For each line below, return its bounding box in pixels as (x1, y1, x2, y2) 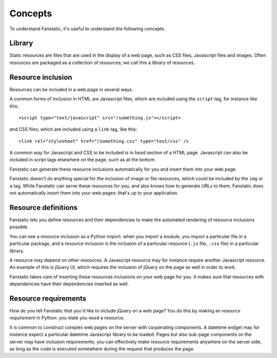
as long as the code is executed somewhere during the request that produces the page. (9, 346, 195, 352)
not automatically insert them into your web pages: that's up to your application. (9, 190, 179, 196)
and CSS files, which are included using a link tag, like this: (9, 126, 137, 133)
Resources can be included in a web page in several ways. (9, 86, 133, 92)
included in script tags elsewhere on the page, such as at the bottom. (9, 157, 156, 163)
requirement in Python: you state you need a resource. (9, 315, 125, 321)
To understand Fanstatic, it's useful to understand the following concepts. (9, 26, 166, 32)
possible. (9, 224, 29, 230)
